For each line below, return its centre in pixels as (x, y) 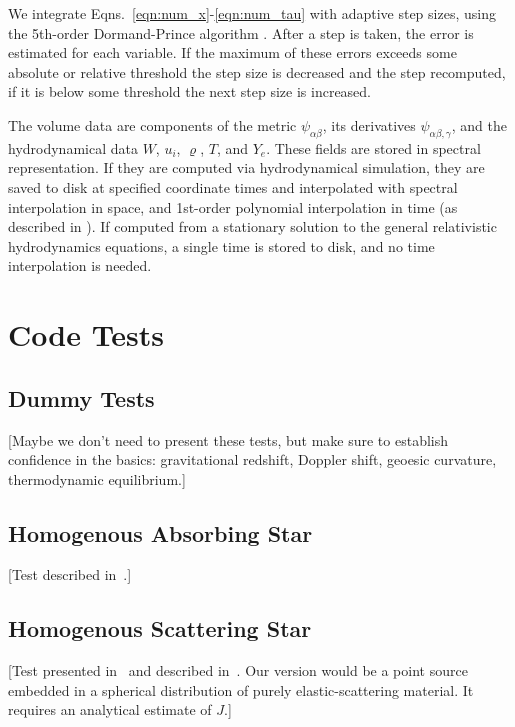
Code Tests (86, 334)
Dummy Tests (81, 397)
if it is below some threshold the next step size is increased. (190, 91)
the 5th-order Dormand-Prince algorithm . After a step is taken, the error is (241, 32)
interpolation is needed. (80, 265)
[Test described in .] (70, 574)
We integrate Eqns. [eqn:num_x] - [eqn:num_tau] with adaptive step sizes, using (252, 13)
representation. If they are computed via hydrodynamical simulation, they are (246, 167)
